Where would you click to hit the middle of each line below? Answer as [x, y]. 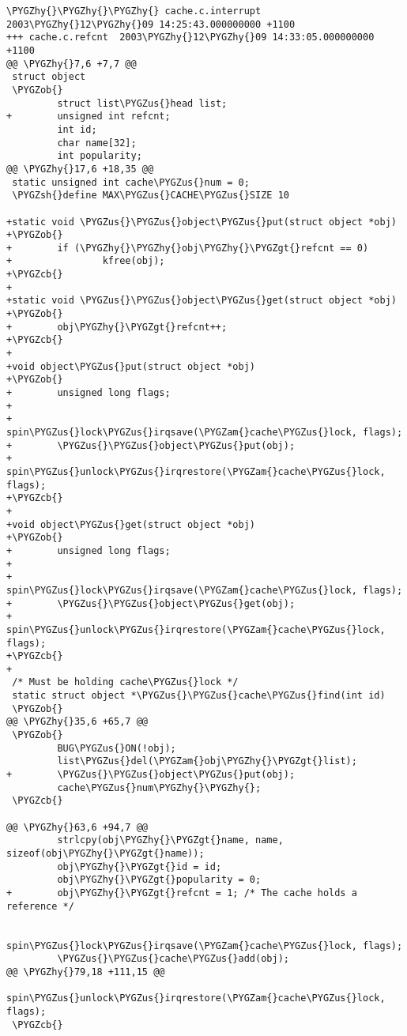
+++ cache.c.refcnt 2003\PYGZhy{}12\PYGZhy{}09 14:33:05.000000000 [190, 38]
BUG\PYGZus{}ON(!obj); [117, 748]
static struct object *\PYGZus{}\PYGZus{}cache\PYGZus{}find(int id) [199, 696]
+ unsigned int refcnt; [89, 117]
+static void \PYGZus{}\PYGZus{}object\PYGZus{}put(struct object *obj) [202, 222]
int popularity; [100, 156]
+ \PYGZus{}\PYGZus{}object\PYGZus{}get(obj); [151, 603]
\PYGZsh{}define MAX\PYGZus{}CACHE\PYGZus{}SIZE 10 [151, 196]
